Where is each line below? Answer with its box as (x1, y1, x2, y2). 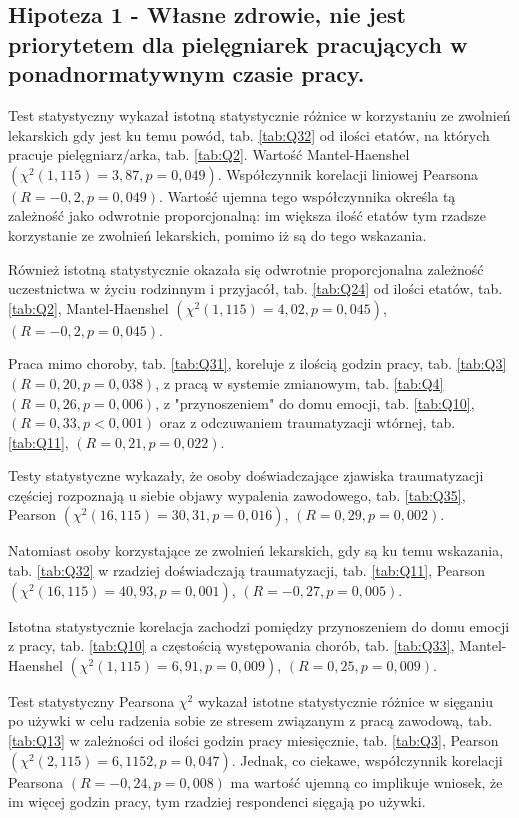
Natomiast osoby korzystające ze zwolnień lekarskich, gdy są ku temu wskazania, (8, 540, 504, 561)
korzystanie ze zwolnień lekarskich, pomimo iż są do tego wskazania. (8, 224, 427, 245)
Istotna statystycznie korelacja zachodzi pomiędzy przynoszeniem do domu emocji (8, 615, 510, 636)
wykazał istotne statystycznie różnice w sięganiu (197, 690, 494, 711)
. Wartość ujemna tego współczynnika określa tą (159, 185, 456, 206)
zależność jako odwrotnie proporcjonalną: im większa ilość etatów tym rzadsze (8, 205, 486, 226)
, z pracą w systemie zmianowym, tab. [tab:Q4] (155, 372, 444, 393)
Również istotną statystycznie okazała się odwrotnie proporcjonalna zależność (8, 258, 484, 279)
